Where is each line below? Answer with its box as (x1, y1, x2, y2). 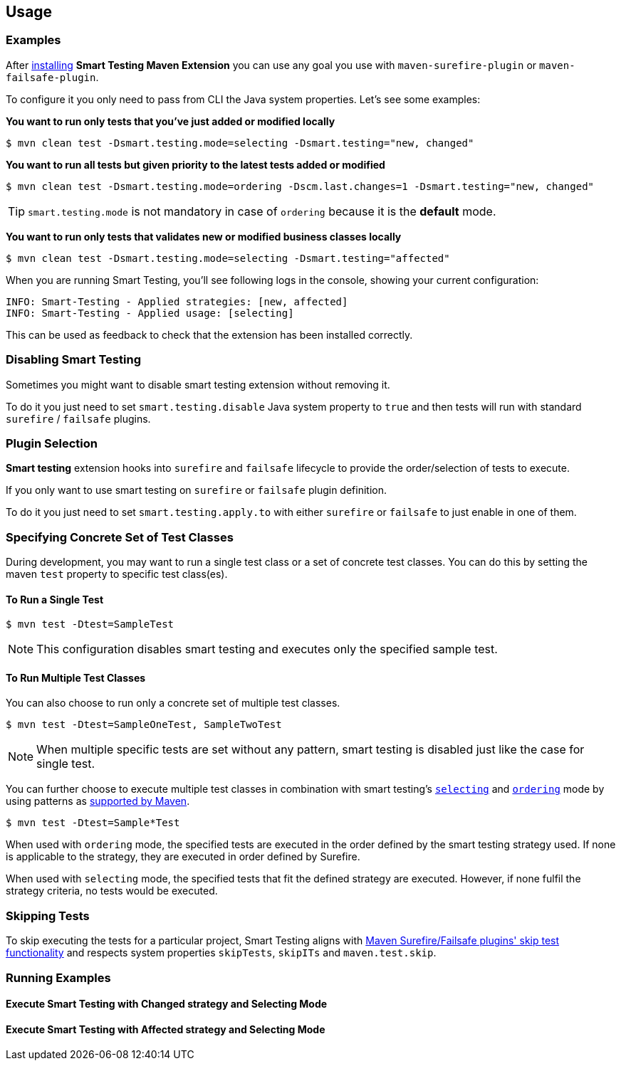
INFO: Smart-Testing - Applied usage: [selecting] (6, 307, 294, 319)
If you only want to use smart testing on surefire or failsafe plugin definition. (6, 484, 387, 497)
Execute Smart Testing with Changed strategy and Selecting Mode (6, 998, 328, 1010)
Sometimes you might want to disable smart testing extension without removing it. (6, 378, 390, 391)
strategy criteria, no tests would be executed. (6, 885, 218, 897)
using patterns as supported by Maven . (6, 795, 190, 808)
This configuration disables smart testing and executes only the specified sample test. (36, 642, 498, 657)
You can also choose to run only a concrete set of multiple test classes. (6, 697, 340, 709)
